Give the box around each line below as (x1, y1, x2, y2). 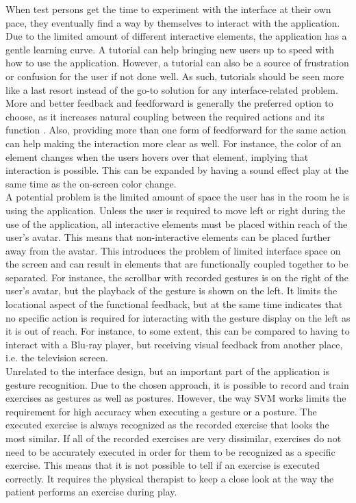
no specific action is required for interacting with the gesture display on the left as (5, 310, 351, 324)
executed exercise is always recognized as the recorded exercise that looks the (5, 417, 329, 432)
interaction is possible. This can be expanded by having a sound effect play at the (5, 163, 348, 177)
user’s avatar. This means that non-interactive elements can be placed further (5, 230, 331, 244)
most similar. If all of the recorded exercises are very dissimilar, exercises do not (5, 431, 342, 445)
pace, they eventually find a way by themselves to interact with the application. (5, 15, 340, 29)
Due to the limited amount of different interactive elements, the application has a (5, 29, 347, 43)
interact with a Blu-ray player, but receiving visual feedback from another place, (5, 337, 343, 351)
